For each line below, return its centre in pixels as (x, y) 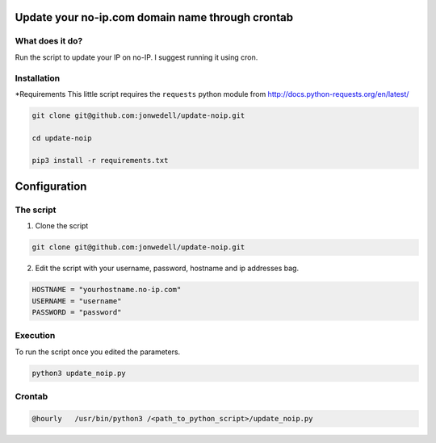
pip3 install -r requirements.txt (100, 161)
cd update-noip (62, 138)
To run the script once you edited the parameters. (98, 352)
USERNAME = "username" (77, 301)
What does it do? (49, 41)
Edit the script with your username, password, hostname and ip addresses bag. (167, 268)
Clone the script (62, 226)
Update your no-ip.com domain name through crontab (154, 17)
